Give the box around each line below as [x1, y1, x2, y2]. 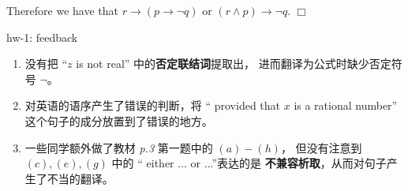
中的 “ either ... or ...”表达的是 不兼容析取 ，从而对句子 [111, 155, 387, 171]
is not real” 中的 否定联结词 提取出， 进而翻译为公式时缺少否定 [76, 55, 391, 72]
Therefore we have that [6, 2, 119, 18]
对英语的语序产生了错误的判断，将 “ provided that [24, 97, 281, 114]
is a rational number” [294, 97, 398, 114]
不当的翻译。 [47, 170, 114, 186]
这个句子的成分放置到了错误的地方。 [24, 112, 213, 129]
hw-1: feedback [6, 28, 78, 45]
